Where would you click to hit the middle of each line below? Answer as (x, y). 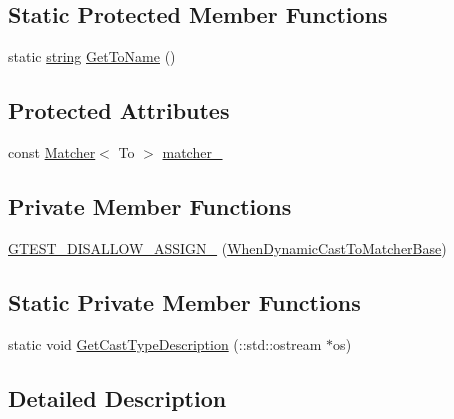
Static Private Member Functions (184, 301)
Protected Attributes (119, 110)
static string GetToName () (92, 56)
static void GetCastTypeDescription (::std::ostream (165, 343)
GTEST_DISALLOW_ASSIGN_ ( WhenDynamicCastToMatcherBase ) (227, 247)
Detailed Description (117, 397)
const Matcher (52, 152)
